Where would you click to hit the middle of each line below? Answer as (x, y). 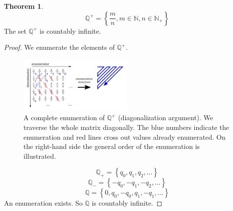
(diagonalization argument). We (166, 117)
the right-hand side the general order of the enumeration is (112, 146)
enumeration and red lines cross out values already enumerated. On (125, 137)
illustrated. (40, 156)
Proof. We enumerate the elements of (59, 47)
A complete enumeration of (64, 117)
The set (15, 31)
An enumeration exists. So (43, 203)
